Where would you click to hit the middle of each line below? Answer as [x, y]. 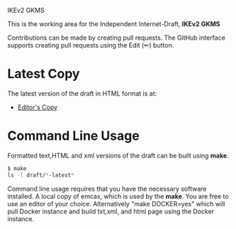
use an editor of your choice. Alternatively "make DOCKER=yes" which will [116, 203]
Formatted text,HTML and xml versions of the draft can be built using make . [118, 155]
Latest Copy [44, 74]
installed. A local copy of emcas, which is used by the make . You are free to [118, 196]
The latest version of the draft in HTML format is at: [82, 93]
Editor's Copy [38, 107]
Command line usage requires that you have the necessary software [107, 189]
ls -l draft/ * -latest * [41, 175]
